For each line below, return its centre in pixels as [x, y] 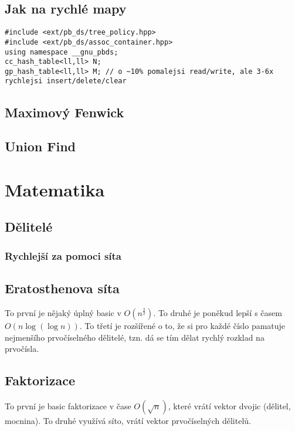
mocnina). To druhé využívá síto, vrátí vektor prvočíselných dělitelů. [128, 420]
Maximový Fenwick [65, 112]
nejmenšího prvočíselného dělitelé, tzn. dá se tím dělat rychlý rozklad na [135, 337]
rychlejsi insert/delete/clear [66, 81]
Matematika [55, 189]
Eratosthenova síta [62, 288]
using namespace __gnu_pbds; [62, 52]
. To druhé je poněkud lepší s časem [218, 312]
